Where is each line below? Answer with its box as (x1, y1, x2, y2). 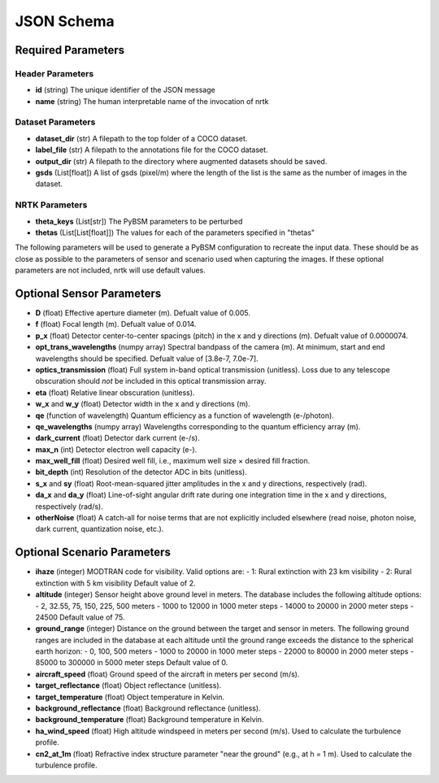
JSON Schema (15, 12, 115, 30)
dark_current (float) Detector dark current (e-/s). (35, 433, 200, 443)
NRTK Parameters (15, 199, 88, 211)
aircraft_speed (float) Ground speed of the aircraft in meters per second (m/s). (35, 669, 300, 679)
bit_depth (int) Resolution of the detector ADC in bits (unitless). (35, 468, 247, 477)
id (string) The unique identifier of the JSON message (35, 85, 215, 95)
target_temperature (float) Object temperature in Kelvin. (35, 692, 225, 702)
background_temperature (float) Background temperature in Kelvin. (35, 715, 264, 724)
